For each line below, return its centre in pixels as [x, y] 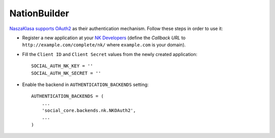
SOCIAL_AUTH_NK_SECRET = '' [66, 73]
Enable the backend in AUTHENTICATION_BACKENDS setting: [85, 85]
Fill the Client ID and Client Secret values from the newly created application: [110, 54]
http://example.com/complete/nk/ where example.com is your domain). [104, 45]
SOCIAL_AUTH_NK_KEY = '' [62, 66]
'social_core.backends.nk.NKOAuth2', [89, 111]
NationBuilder [39, 13]
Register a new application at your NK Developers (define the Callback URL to [104, 38]
